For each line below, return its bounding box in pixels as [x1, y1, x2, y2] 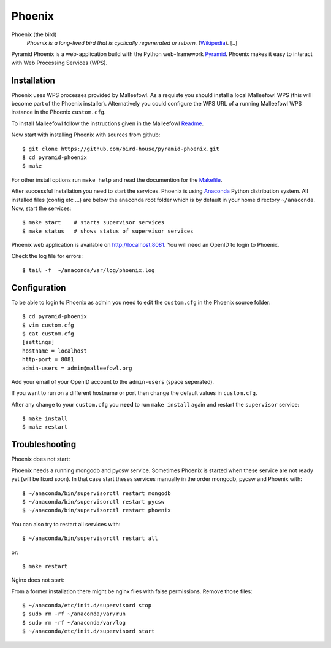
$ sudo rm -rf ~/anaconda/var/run [22, 611, 126, 617]
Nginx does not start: [11, 576, 65, 584]
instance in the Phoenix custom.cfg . [11, 108, 106, 116]
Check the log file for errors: [11, 252, 83, 260]
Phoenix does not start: [11, 455, 70, 463]
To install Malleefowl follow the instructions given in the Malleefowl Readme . [11, 120, 204, 127]
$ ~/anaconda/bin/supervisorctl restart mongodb [22, 490, 171, 497]
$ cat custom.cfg [22, 330, 74, 337]
